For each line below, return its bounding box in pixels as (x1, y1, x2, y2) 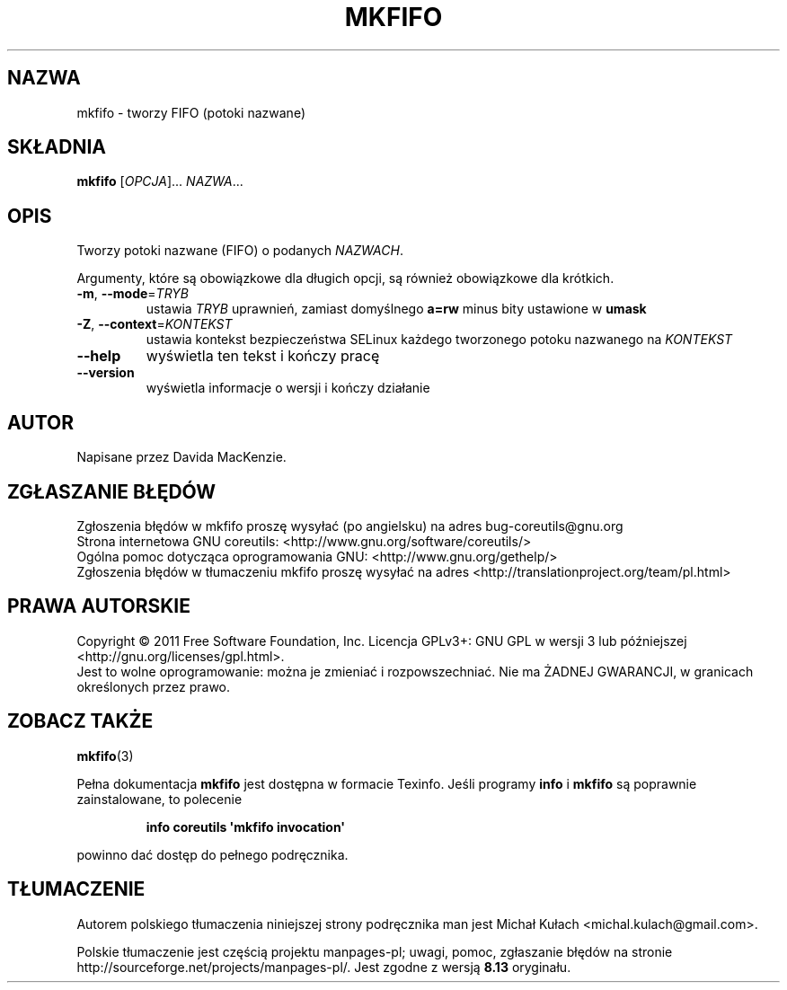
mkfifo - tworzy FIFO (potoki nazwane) (76, 104, 306, 120)
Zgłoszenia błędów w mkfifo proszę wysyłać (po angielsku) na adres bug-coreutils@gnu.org (76, 517, 623, 534)
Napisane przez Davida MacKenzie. (76, 449, 287, 465)
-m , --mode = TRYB (76, 286, 189, 302)
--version (76, 365, 135, 381)
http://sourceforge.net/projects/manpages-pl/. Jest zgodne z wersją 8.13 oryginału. (76, 959, 571, 975)
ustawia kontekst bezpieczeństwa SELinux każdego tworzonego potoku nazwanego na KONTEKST (146, 331, 733, 348)
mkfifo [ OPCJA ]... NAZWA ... (76, 173, 243, 190)
